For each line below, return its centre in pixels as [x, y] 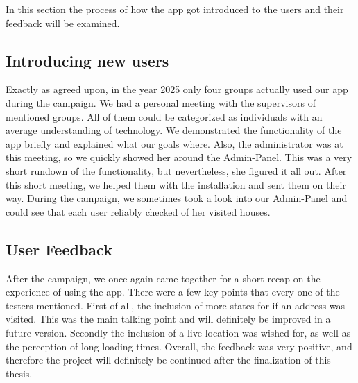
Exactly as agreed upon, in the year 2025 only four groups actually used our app [177, 89]
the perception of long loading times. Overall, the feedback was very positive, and [179, 346]
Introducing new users [87, 60]
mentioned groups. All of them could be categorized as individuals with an [164, 116]
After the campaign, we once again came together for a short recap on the [163, 278]
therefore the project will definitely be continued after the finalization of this [168, 360]
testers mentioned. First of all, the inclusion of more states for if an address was [176, 305]
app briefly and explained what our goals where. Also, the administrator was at [174, 143]
